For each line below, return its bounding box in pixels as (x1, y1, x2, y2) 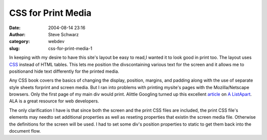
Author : (9, 31, 26, 37)
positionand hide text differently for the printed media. (9, 68, 120, 74)
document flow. (9, 128, 41, 134)
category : (9, 39, 30, 45)
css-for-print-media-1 (48, 45, 92, 51)
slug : (9, 45, 20, 51)
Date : (9, 25, 21, 31)
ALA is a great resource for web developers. (9, 98, 99, 104)
